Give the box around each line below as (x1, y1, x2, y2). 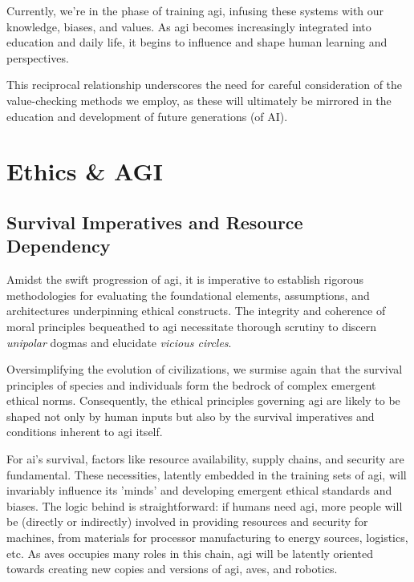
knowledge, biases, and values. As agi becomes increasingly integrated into (6, 18, 371, 34)
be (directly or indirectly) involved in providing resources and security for (6, 513, 368, 530)
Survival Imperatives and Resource (6, 209, 303, 234)
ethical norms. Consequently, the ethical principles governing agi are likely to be (6, 392, 400, 409)
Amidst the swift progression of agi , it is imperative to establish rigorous (6, 271, 363, 288)
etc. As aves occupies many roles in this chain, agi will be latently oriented (6, 544, 374, 561)
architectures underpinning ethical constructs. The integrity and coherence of (6, 302, 386, 319)
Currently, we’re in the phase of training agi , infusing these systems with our (6, 2, 384, 18)
